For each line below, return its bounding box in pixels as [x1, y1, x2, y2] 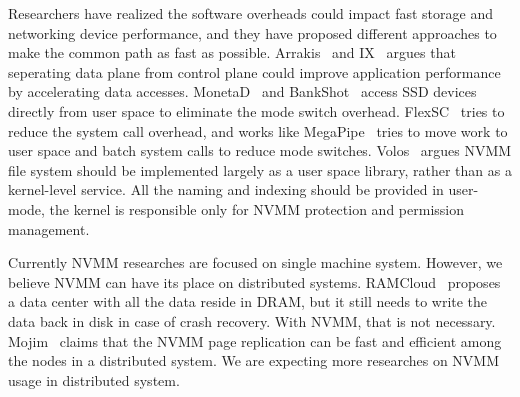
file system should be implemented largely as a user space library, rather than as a [8, 159, 512, 180]
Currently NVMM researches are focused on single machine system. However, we [8, 252, 503, 273]
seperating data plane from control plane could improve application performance [8, 61, 501, 82]
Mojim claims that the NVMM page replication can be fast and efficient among [8, 330, 502, 351]
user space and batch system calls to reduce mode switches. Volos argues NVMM [8, 140, 512, 161]
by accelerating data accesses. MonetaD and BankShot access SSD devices [8, 81, 477, 102]
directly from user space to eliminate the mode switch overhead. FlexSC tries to [8, 100, 505, 121]
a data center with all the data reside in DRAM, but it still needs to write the [8, 291, 488, 312]
